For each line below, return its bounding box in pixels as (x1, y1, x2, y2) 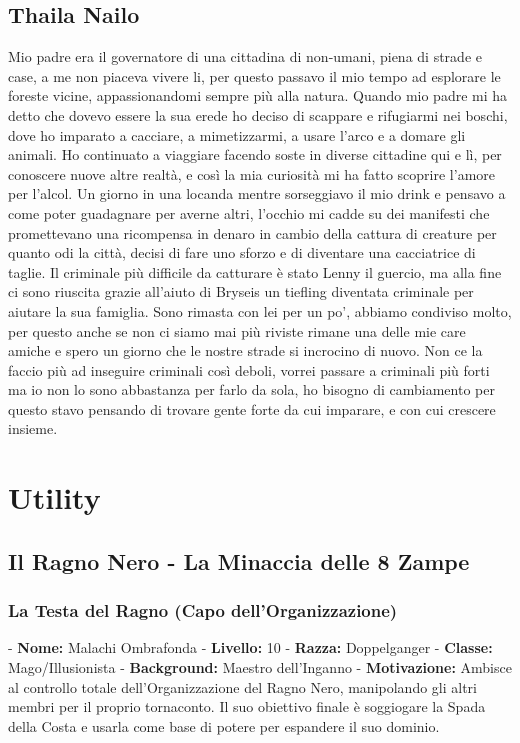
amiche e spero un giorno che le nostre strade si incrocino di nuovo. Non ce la (8, 340, 483, 361)
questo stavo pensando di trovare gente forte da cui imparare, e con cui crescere (8, 398, 496, 419)
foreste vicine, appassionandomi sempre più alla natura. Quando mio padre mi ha (8, 85, 508, 106)
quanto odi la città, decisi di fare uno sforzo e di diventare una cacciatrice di (8, 242, 476, 263)
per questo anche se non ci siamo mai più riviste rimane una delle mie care (8, 320, 466, 341)
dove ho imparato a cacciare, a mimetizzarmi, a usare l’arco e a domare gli (8, 124, 466, 145)
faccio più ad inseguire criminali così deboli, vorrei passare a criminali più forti (8, 359, 490, 380)
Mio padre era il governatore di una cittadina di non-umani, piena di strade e (8, 46, 482, 67)
